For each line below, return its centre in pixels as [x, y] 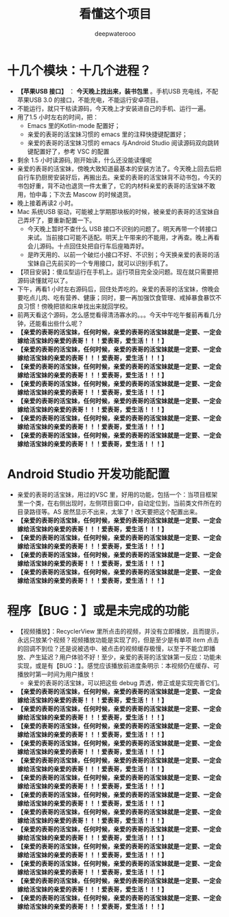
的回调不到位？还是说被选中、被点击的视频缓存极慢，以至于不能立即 [113, 648]
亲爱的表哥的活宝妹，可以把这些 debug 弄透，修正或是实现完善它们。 [125, 682]
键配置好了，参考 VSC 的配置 [68, 151]
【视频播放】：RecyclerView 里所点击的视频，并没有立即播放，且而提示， [120, 631]
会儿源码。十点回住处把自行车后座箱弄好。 [87, 246]
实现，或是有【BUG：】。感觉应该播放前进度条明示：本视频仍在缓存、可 [118, 665]
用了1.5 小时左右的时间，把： [58, 117]
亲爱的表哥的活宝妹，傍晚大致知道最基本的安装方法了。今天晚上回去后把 [119, 169]
